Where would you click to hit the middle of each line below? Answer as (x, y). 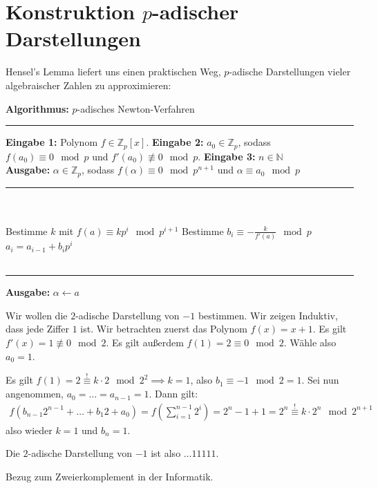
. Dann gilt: (173, 394)
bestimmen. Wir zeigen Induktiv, (268, 315)
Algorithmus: (37, 108)
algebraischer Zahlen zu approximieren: (88, 85)
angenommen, (35, 394)
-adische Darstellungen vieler (290, 72)
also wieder (29, 430)
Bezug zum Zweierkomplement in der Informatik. (110, 476)
